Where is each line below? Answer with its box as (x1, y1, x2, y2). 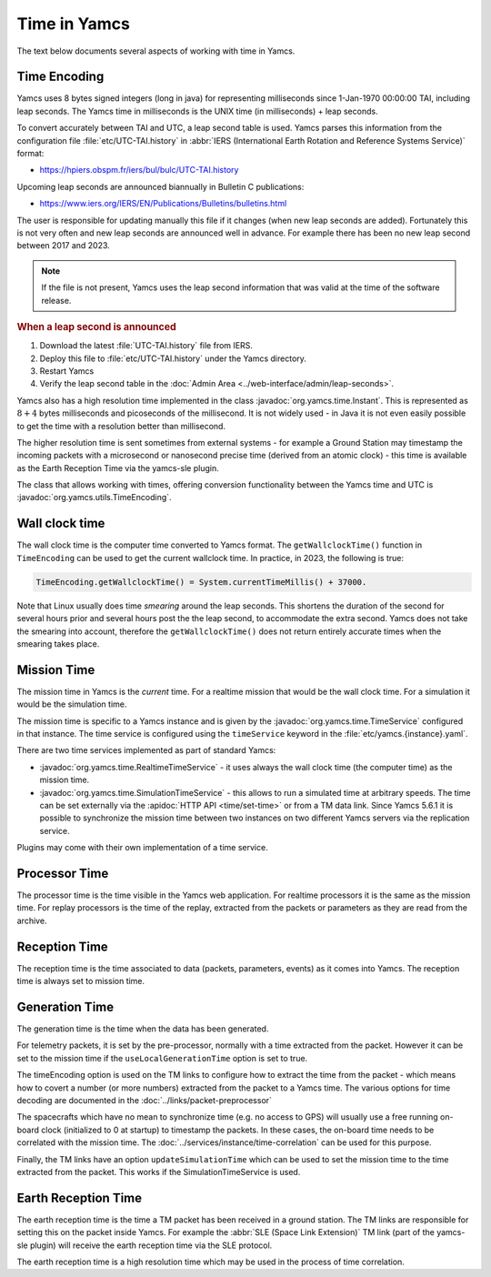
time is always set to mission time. (16, 976, 145, 987)
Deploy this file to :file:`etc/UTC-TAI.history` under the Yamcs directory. (39, 353, 306, 364)
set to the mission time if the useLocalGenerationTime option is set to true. (16, 1052, 308, 1063)
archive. (16, 915, 47, 926)
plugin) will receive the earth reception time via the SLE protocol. (29, 1240, 273, 1251)
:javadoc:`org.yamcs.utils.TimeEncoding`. (16, 492, 172, 503)
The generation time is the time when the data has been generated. (16, 1023, 269, 1034)
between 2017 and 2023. (16, 240, 111, 251)
